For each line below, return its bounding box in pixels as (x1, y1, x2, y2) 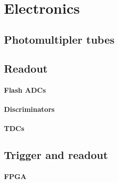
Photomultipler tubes (4, 31, 115, 47)
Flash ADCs (4, 84, 46, 95)
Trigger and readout (4, 147, 108, 162)
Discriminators (4, 104, 55, 114)
